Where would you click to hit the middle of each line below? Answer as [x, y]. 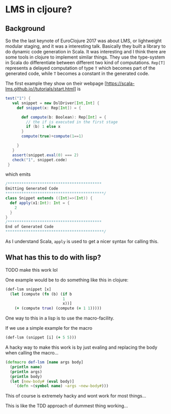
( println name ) [26, 367]
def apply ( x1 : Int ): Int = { [40, 203]
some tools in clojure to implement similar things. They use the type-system [85, 57]
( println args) [26, 372]
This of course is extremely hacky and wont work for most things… [76, 396]
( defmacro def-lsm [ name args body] [44, 362]
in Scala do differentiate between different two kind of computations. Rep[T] [85, 62]
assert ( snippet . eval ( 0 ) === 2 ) [46, 155]
